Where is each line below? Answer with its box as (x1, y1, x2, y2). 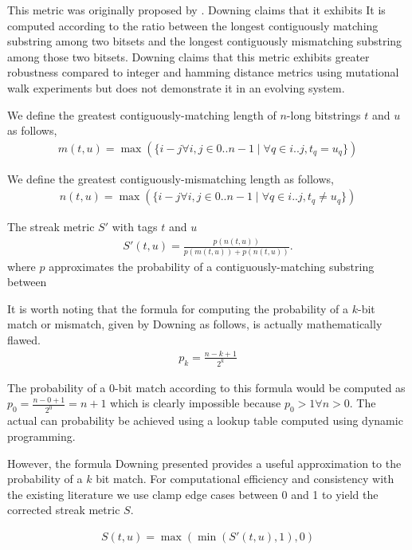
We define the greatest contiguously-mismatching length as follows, (7, 170, 334, 187)
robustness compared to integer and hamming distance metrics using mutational (7, 64, 399, 81)
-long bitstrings (286, 106, 361, 123)
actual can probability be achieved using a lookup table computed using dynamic (7, 412, 403, 429)
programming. (7, 427, 76, 444)
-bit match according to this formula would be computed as (115, 379, 406, 395)
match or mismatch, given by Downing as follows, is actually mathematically (7, 316, 383, 332)
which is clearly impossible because (110, 395, 281, 411)
